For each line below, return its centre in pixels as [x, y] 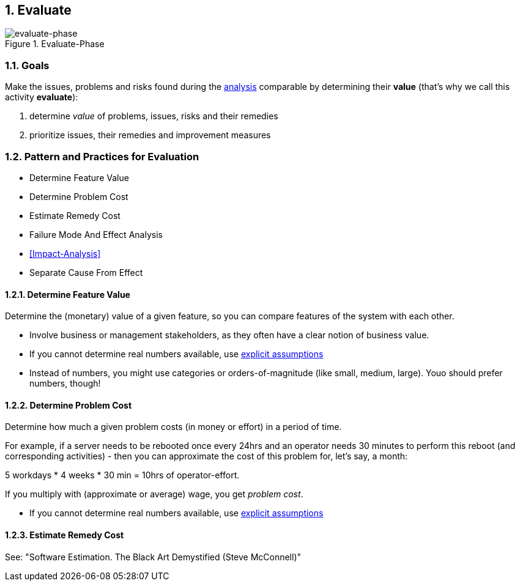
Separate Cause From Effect [86, 272]
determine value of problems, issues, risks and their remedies [154, 116]
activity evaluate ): [42, 97]
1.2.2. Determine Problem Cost [69, 405]
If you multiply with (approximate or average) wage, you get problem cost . [154, 494]
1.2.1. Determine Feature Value [68, 294]
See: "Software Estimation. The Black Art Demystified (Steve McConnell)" [153, 557]
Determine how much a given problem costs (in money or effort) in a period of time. [173, 427]
